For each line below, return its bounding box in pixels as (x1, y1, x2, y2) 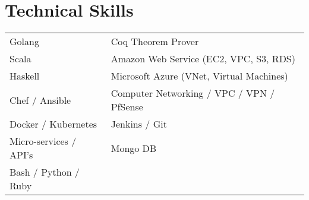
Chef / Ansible (10, 93, 71, 107)
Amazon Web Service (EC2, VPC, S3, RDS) (111, 52, 295, 66)
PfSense (111, 100, 143, 114)
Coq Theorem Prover (111, 34, 199, 49)
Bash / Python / (10, 165, 80, 179)
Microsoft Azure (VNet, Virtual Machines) (111, 69, 288, 83)
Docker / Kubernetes (10, 117, 97, 131)
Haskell (10, 69, 40, 83)
